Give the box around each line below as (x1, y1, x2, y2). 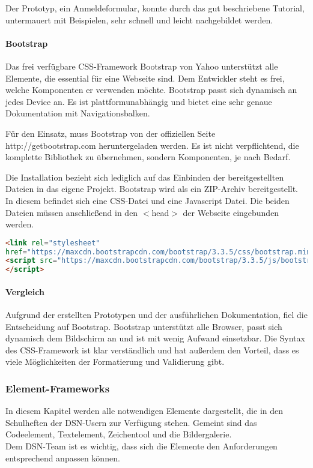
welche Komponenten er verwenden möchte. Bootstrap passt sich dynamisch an (5, 83, 297, 96)
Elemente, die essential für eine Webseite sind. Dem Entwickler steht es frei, (5, 71, 285, 84)
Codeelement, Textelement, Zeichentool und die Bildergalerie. (5, 428, 232, 440)
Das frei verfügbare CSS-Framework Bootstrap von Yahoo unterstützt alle (5, 59, 278, 72)
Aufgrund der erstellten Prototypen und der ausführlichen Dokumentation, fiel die (5, 308, 308, 320)
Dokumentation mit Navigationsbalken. (5, 107, 150, 119)
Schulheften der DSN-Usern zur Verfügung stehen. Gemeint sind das (5, 416, 257, 428)
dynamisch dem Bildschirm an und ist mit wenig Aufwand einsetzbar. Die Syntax (5, 332, 305, 344)
